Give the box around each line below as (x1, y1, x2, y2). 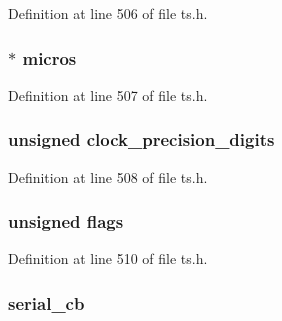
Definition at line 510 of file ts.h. (8, 248, 208, 269)
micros (22, 45, 77, 70)
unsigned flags (8, 209, 124, 234)
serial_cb (8, 290, 85, 315)
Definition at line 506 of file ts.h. (8, 3, 208, 23)
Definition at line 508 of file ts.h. (8, 166, 208, 187)
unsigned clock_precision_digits (8, 127, 275, 152)
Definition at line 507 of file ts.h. (8, 84, 208, 105)
